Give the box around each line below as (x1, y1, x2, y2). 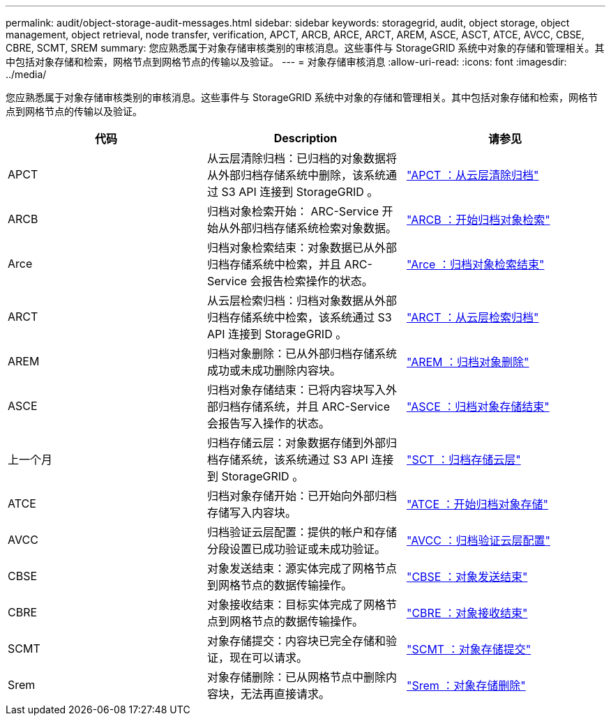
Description (273, 131, 338, 145)
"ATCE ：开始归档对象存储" (406, 497, 548, 511)
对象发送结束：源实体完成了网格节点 (206, 561, 397, 575)
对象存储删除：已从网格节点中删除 (206, 670, 386, 684)
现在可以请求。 (229, 651, 308, 665)
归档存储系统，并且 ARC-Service (218, 400, 391, 413)
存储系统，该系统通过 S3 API (218, 453, 368, 466)
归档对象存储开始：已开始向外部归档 (206, 489, 397, 503)
